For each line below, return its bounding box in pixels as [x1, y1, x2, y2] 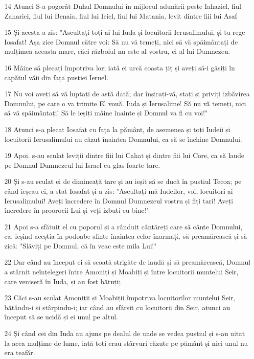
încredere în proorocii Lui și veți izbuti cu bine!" [4, 205, 149, 215]
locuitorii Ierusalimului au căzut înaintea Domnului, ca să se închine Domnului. [4, 134, 242, 144]
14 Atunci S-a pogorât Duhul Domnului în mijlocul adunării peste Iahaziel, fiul [4, 1, 242, 11]
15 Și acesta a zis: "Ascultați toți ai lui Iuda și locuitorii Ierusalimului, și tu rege [4, 27, 245, 37]
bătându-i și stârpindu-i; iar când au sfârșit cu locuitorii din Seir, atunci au [4, 302, 231, 312]
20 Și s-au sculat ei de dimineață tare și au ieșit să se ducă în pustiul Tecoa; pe [4, 176, 242, 186]
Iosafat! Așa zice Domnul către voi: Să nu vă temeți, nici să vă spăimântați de [4, 36, 238, 46]
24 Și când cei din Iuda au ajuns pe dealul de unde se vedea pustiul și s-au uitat [4, 328, 245, 338]
